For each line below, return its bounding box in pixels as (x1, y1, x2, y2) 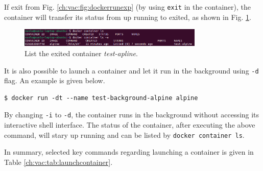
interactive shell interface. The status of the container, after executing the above (4, 119, 255, 130)
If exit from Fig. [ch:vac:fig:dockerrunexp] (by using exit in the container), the (4, 2, 251, 12)
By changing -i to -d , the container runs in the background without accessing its (4, 109, 259, 120)
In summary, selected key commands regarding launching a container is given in (4, 146, 254, 157)
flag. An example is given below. (4, 75, 105, 86)
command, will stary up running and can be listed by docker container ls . (4, 129, 245, 140)
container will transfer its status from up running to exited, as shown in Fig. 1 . (4, 11, 251, 22)
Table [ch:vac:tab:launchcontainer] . (4, 156, 113, 167)
